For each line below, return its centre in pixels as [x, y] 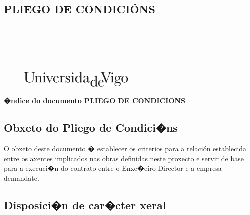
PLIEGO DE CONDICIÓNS [80, 9]
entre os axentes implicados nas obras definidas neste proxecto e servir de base [124, 158]
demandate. [22, 177]
